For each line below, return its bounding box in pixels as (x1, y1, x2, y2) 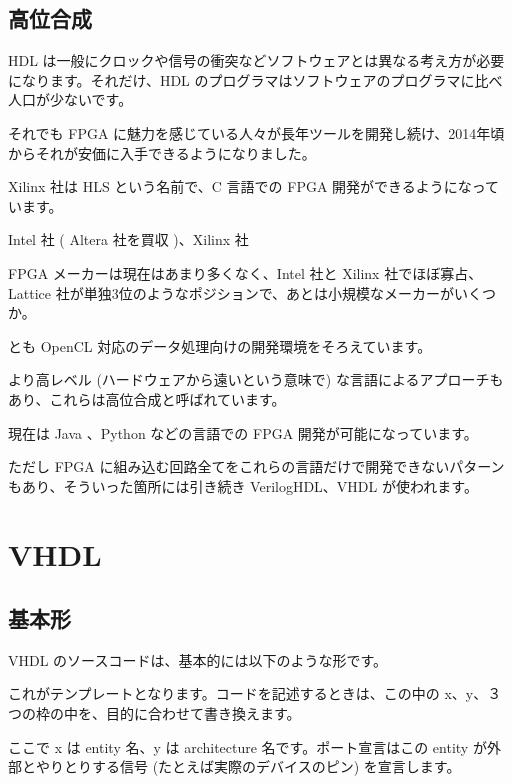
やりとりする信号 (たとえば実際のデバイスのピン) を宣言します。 (35, 756, 461, 777)
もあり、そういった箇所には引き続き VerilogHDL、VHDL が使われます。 (8, 475, 478, 496)
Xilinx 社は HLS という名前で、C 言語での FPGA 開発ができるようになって (8, 176, 500, 197)
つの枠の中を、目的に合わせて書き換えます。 (8, 703, 301, 724)
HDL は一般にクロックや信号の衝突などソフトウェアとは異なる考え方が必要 (8, 50, 505, 71)
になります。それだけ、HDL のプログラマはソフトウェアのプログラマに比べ (8, 69, 503, 90)
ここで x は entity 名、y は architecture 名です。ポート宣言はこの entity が (8, 736, 487, 757)
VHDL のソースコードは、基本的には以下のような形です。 (8, 649, 388, 670)
